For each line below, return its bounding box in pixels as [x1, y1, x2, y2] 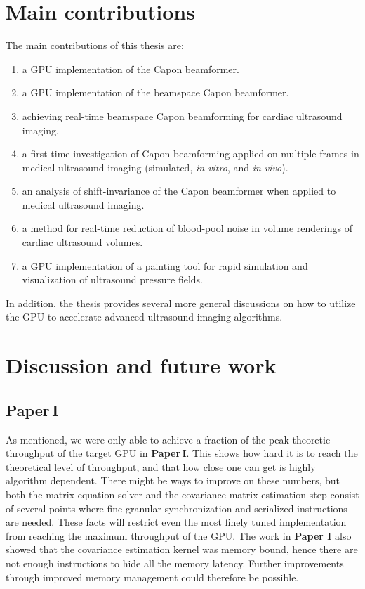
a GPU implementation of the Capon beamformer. [22, 61, 239, 76]
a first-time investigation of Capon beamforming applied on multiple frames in [22, 146, 359, 161]
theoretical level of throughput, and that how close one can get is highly [6, 459, 316, 474]
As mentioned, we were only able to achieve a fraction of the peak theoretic [6, 432, 331, 446]
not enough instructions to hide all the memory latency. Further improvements [6, 555, 344, 570]
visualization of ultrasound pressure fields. [22, 272, 204, 287]
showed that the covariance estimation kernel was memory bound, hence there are [6, 542, 358, 557]
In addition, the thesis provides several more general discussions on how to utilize [6, 295, 356, 310]
